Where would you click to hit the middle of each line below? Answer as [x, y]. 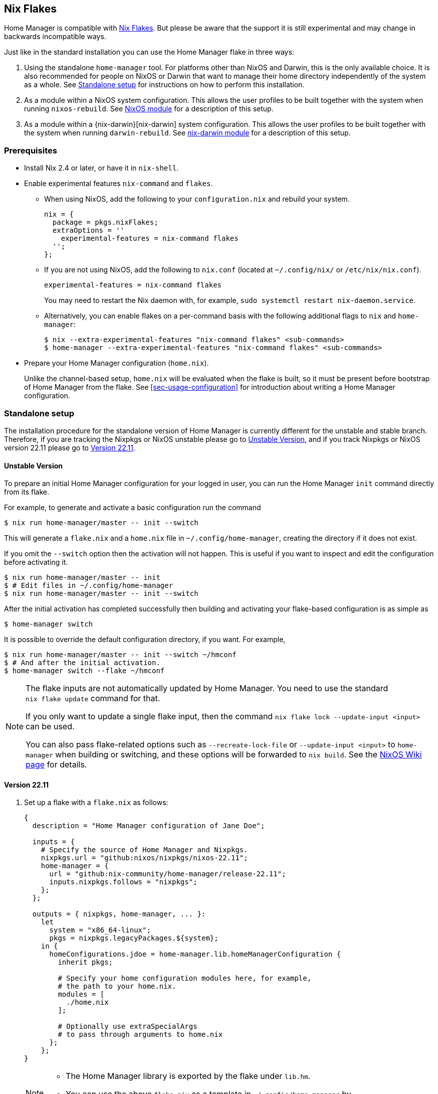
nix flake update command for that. [93, 698]
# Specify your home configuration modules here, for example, [185, 978]
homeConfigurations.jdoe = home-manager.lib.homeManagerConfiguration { [195, 954]
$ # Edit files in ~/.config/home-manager [89, 586]
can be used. [50, 727]
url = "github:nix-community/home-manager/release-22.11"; [168, 874]
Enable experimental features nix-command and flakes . [119, 184]
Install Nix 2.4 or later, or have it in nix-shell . [101, 168]
